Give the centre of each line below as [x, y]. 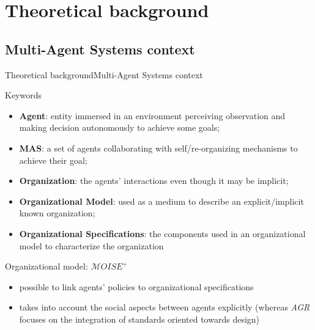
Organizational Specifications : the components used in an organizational [162, 233]
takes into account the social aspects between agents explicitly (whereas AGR [165, 307]
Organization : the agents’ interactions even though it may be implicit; [154, 181]
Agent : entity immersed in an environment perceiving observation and [152, 115]
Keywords [24, 95]
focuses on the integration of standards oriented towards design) [139, 319]
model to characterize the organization [91, 245]
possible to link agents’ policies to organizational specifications [136, 286]
